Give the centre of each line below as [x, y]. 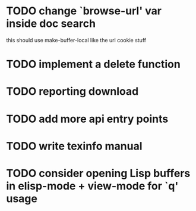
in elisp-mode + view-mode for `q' [92, 186]
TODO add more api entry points [87, 119]
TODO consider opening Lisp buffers [98, 173]
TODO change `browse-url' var [84, 11]
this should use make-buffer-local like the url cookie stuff [76, 40]
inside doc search [51, 24]
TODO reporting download [72, 91]
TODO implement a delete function [94, 64]
